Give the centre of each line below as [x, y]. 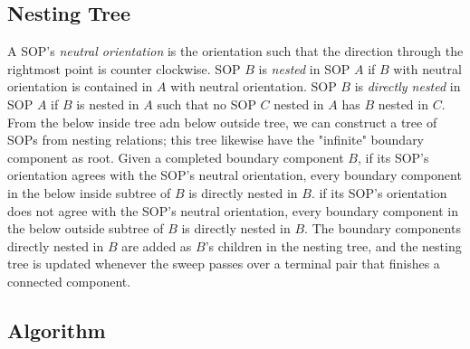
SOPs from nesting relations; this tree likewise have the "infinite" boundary [216, 140]
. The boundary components [383, 228]
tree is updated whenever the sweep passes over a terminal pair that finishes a [224, 264]
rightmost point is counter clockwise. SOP [124, 68]
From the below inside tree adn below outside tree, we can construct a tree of [222, 122]
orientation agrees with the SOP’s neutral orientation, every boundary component [235, 175]
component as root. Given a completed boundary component [176, 157]
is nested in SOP [304, 68]
